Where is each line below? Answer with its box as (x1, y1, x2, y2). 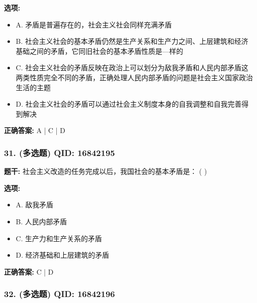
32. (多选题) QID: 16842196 (4, 288, 115, 300)
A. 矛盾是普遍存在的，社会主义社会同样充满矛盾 (15, 19, 172, 29)
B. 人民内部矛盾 (15, 216, 67, 226)
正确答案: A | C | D (4, 125, 65, 136)
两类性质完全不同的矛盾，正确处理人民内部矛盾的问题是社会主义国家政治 (15, 72, 253, 82)
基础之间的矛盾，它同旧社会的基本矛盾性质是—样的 (15, 45, 183, 56)
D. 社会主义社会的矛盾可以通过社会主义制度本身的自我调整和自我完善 (15, 99, 242, 109)
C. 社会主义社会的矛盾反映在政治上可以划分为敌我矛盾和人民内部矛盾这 (15, 62, 249, 73)
